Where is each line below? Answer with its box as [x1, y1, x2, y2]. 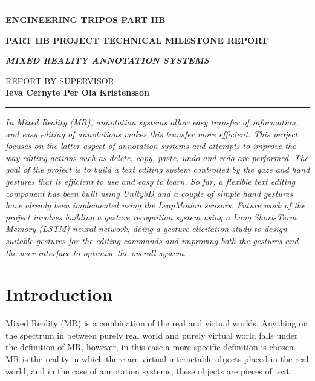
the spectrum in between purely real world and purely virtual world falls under [5, 328, 298, 341]
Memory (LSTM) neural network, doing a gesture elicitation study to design [5, 222, 287, 235]
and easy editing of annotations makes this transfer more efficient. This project [5, 127, 298, 140]
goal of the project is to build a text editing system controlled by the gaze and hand [5, 163, 310, 176]
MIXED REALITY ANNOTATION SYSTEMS [5, 54, 209, 67]
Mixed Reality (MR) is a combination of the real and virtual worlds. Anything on [5, 317, 308, 330]
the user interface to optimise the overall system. [5, 246, 186, 259]
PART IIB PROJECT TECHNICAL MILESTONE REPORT [5, 33, 268, 46]
